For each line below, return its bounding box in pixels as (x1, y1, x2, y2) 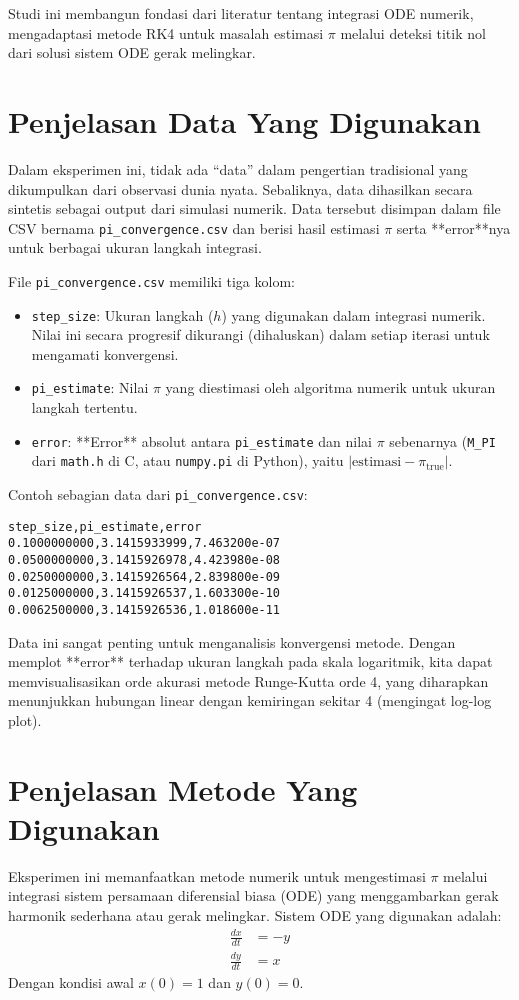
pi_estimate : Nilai (31, 377, 149, 398)
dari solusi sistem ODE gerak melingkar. (8, 42, 256, 63)
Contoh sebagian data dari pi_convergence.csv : (8, 484, 308, 504)
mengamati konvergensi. (31, 343, 179, 364)
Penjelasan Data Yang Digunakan (8, 100, 481, 141)
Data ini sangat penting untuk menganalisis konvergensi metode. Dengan (8, 631, 456, 652)
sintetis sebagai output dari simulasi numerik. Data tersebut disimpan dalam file (8, 198, 501, 219)
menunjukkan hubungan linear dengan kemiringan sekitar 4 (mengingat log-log (8, 690, 492, 711)
